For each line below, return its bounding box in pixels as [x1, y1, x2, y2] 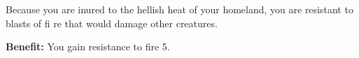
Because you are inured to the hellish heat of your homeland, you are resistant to [6, 2, 353, 16]
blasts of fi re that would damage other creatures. [6, 15, 218, 30]
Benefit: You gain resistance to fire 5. [6, 39, 170, 54]
